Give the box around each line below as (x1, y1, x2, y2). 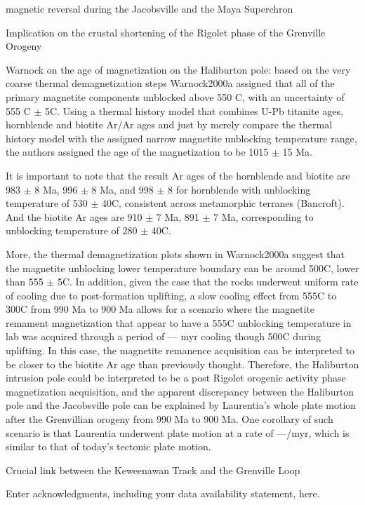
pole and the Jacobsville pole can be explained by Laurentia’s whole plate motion (6, 398, 357, 412)
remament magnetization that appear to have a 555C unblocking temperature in (6, 315, 352, 330)
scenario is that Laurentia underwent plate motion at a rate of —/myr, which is (6, 425, 350, 440)
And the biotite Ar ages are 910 (6, 209, 142, 224)
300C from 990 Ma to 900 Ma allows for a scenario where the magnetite (6, 302, 315, 316)
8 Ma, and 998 (91, 182, 154, 196)
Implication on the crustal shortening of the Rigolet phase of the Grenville (6, 25, 326, 39)
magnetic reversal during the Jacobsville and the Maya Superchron (6, 1, 293, 15)
